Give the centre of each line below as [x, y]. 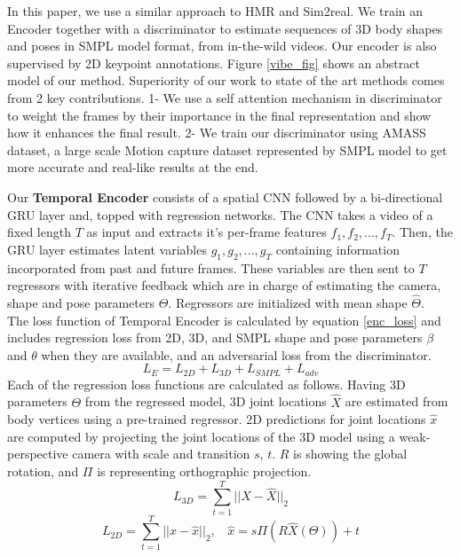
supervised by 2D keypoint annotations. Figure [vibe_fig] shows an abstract [214, 63]
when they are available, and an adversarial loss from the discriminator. [236, 354]
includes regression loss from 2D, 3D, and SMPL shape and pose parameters [215, 337]
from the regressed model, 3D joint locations [206, 401]
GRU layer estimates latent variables [107, 249]
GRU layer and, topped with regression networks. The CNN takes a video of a [220, 214]
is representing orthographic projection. [204, 471]
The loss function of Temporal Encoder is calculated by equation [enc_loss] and [224, 320]
